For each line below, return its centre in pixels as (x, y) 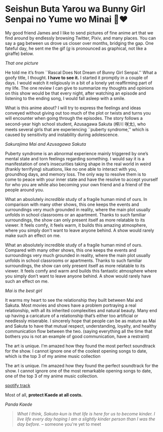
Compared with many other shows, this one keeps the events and (71, 250)
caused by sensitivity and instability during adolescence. (62, 135)
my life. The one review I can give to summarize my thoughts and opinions (80, 88)
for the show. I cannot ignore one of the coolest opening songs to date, (76, 351)
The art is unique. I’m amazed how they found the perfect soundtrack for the (82, 365)
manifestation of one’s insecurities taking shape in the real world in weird (78, 164)
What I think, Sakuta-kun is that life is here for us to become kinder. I (86, 413)
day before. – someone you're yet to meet (59, 424)
